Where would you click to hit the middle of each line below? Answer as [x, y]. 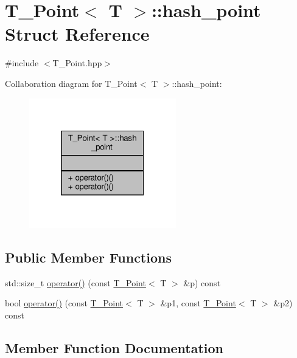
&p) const [202, 282]
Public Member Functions [88, 257]
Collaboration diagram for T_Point [71, 83]
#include [22, 63]
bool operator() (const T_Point [64, 303]
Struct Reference [77, 34]
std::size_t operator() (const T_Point [75, 282]
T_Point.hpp [77, 63]
